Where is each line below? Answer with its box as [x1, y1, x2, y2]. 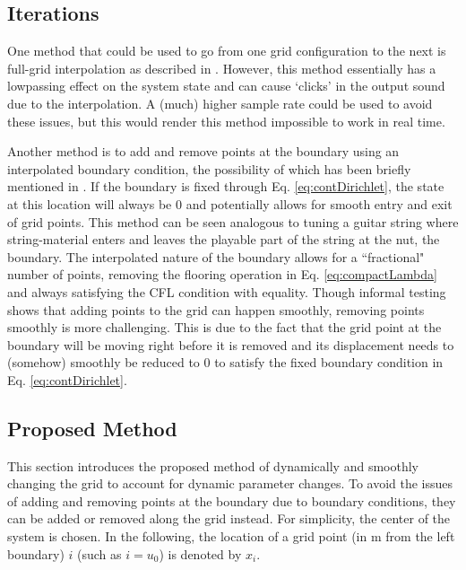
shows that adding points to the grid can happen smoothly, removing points [7, 300, 425, 319]
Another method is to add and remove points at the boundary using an [7, 142, 400, 161]
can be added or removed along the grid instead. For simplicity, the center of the [7, 509, 451, 528]
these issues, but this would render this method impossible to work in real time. [7, 111, 445, 130]
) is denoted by [159, 544, 242, 563]
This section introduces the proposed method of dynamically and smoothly [7, 456, 419, 475]
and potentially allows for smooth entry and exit [186, 194, 453, 213]
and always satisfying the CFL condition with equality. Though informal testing [7, 282, 446, 301]
